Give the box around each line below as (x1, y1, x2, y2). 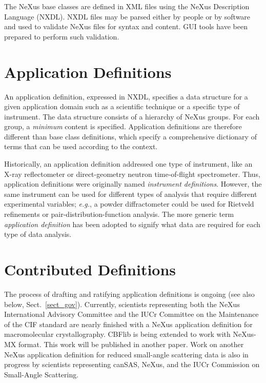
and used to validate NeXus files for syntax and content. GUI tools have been (4, 21, 248, 32)
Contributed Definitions (4, 259, 176, 279)
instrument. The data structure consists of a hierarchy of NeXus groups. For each (4, 111, 260, 122)
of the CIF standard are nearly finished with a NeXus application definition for (4, 318, 253, 329)
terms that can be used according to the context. (4, 141, 158, 152)
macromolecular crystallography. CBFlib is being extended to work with (4, 329, 231, 339)
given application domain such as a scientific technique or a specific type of (4, 101, 240, 112)
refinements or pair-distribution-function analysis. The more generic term (4, 209, 234, 219)
